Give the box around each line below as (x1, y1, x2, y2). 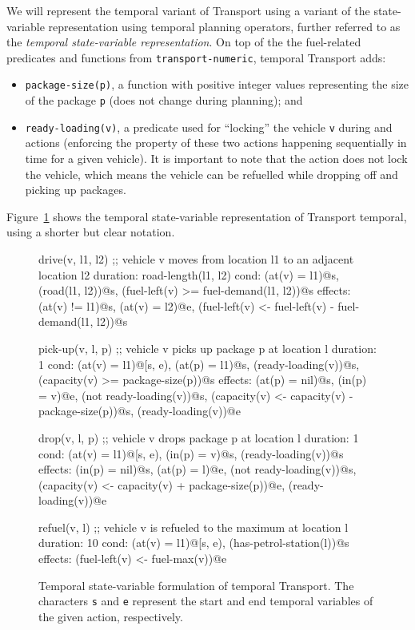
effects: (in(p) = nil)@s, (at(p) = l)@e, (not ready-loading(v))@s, (38, 461, 357, 477)
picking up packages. (25, 181, 126, 198)
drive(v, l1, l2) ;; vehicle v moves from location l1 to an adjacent (38, 250, 354, 267)
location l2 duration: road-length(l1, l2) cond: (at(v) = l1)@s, (38, 266, 339, 283)
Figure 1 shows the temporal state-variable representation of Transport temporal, (6, 208, 407, 224)
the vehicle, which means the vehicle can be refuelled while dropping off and (25, 165, 398, 182)
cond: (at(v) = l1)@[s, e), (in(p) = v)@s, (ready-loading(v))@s (38, 445, 344, 462)
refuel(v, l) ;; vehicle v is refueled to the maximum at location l (38, 518, 349, 535)
